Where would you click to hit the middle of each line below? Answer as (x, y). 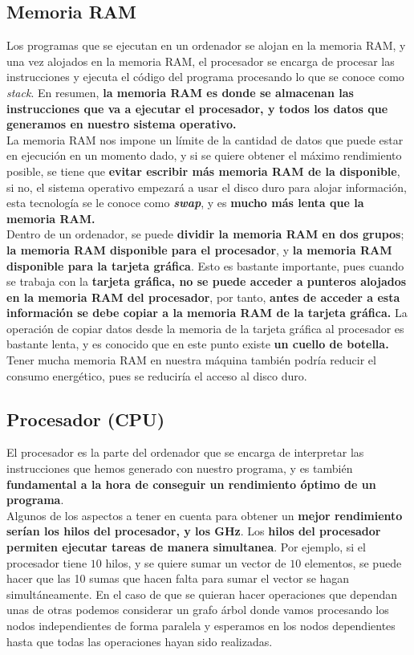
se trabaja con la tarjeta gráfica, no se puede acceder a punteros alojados (207, 281)
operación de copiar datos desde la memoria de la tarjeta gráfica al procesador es (205, 328)
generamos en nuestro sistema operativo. (122, 124)
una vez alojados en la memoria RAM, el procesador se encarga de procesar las (201, 61)
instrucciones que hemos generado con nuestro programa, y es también (180, 468)
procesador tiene (47, 562)
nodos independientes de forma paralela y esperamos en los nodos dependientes (201, 625)
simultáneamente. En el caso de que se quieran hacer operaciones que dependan (202, 594)
